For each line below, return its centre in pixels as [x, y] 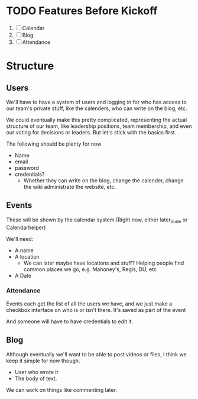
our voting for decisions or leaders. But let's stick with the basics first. [91, 132]
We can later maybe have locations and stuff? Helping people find [104, 263]
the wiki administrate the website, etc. [70, 186]
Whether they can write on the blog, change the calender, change [104, 180]
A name [24, 250]
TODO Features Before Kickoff [82, 11]
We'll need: [20, 239]
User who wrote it [36, 372]
